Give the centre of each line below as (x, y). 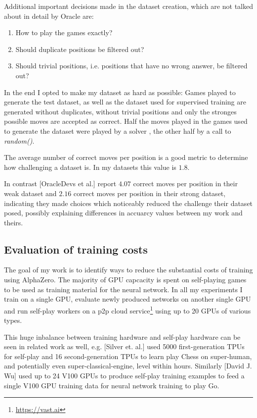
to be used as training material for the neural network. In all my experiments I (123, 289)
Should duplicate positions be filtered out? (80, 49)
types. (13, 320)
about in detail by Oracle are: (49, 16)
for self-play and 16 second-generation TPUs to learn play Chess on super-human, (128, 356)
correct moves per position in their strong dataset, (150, 193)
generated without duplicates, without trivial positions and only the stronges (120, 111)
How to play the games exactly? (64, 32)
